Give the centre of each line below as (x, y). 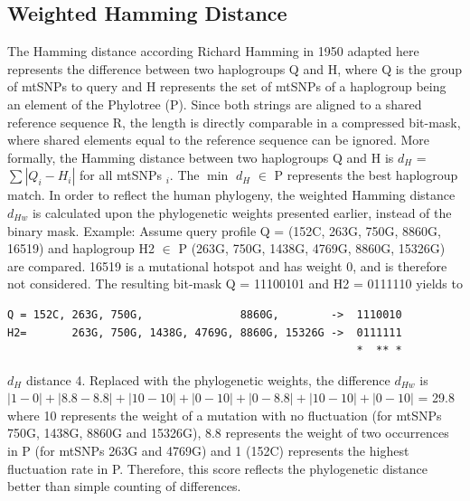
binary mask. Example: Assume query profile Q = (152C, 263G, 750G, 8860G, (224, 230)
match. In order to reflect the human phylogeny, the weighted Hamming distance (231, 195)
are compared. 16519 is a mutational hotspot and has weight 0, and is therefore (227, 265)
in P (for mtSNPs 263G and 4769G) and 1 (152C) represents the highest (208, 451)
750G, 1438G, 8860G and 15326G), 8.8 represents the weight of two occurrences (228, 433)
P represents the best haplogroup (366, 175)
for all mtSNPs (121, 175)
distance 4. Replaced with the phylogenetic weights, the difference (208, 379)
